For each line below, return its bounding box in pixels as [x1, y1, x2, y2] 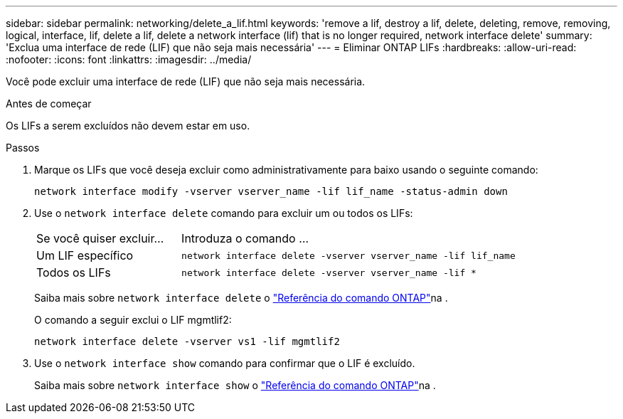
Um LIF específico [36, 248, 134, 262]
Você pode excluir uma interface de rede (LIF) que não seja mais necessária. [6, 75, 366, 87]
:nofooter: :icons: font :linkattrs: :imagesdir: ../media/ [6, 53, 252, 65]
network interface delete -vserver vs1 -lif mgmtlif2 [34, 336, 340, 347]
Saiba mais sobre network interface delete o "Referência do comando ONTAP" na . [34, 292, 448, 304]
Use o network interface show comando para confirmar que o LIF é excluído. [34, 357, 415, 369]
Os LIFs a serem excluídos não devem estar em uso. [6, 120, 250, 132]
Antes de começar [6, 97, 92, 110]
